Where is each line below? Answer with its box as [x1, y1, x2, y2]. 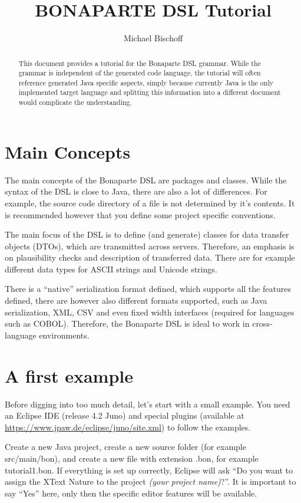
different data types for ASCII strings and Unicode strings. [5, 262, 217, 275]
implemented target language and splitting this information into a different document [18, 87, 281, 97]
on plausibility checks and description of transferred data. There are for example [5, 251, 295, 264]
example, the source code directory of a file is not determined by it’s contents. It [5, 196, 295, 209]
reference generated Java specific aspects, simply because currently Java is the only [18, 77, 273, 87]
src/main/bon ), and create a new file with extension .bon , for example [5, 452, 259, 464]
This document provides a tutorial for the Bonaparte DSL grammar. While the [18, 58, 261, 68]
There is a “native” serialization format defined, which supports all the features [5, 282, 291, 295]
